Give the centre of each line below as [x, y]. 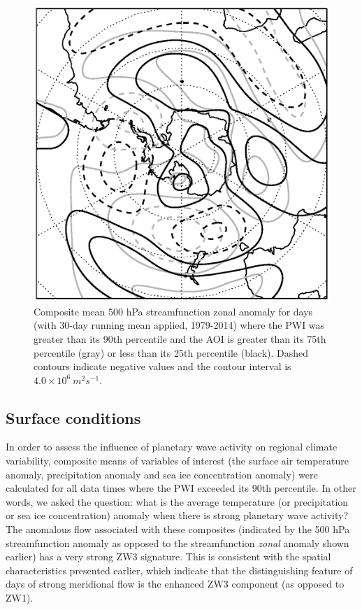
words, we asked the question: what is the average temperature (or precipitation [177, 501]
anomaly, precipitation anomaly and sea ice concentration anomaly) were [162, 474]
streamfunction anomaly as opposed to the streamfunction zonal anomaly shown [178, 542]
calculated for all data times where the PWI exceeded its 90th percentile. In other [181, 488]
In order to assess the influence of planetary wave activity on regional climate [172, 447]
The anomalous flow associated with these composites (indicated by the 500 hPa [178, 529]
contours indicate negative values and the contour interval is [162, 366]
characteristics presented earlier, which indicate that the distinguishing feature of [179, 570]
